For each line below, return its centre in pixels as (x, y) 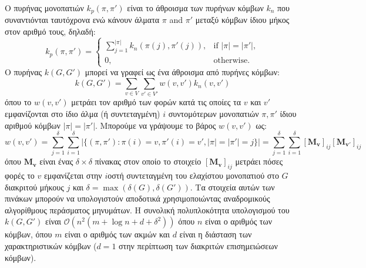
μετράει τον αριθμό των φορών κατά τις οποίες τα (156, 102)
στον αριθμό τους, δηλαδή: (50, 31)
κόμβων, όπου (28, 234)
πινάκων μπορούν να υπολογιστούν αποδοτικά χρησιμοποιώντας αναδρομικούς (137, 198)
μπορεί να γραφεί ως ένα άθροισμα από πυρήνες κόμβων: (182, 72)
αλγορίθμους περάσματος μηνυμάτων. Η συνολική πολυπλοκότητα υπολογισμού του (147, 210)
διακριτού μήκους (34, 187)
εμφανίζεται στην (73, 175)
